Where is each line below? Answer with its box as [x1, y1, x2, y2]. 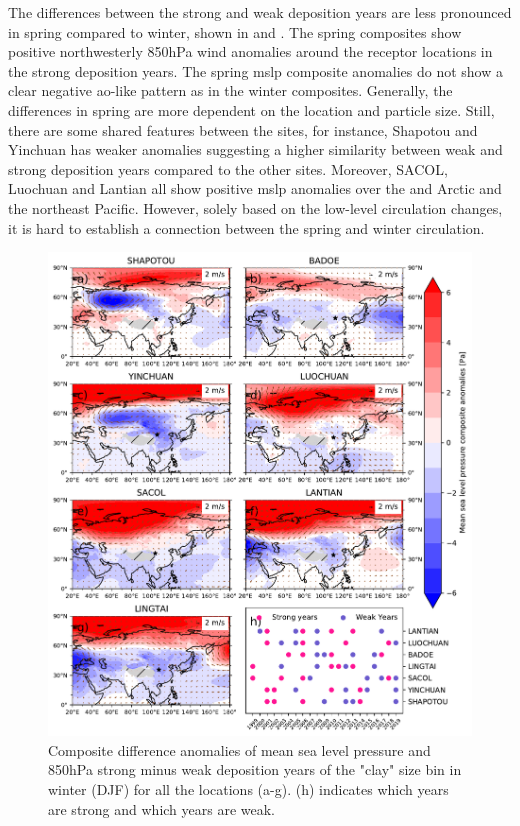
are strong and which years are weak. [48, 798, 276, 819]
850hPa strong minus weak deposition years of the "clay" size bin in [48, 759, 462, 780]
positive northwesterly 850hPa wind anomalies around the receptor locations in [8, 41, 493, 62]
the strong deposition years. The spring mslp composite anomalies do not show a [8, 60, 503, 81]
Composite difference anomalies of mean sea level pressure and [48, 739, 431, 760]
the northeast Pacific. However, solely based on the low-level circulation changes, [8, 197, 503, 218]
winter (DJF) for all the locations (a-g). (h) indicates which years [48, 778, 449, 799]
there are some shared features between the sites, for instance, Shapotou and [8, 119, 478, 140]
